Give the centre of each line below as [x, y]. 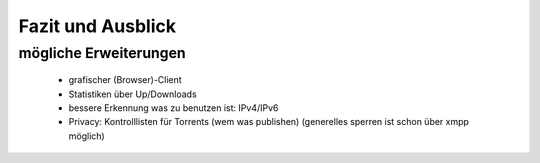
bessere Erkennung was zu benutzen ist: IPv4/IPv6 [173, 107]
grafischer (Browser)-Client [125, 80]
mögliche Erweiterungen [102, 53]
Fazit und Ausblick [97, 26]
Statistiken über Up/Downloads [132, 94]
